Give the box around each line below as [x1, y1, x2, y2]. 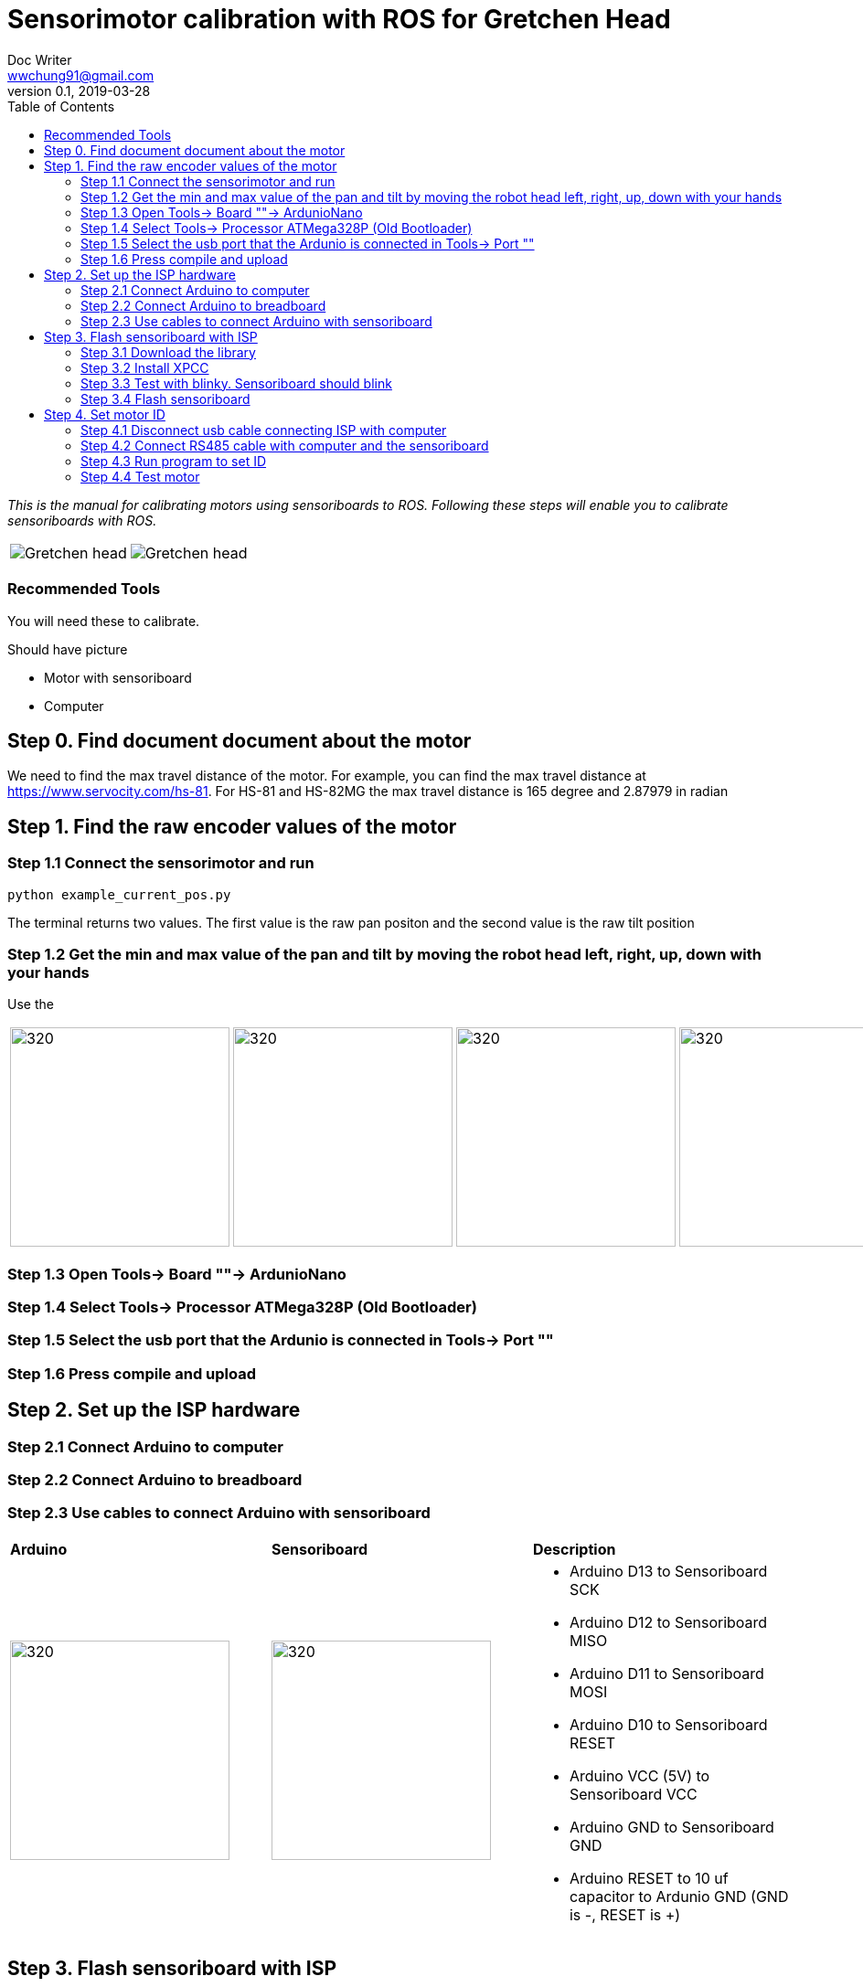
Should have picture [7, 641, 128, 657]
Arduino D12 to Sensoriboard [569, 1612, 768, 1631]
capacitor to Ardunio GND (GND [569, 1886, 789, 1906]
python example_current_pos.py [7, 887, 231, 902]
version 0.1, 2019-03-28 [7, 82, 151, 99]
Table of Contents [7, 98, 115, 114]
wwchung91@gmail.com [7, 67, 154, 83]
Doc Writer [7, 51, 72, 68]
